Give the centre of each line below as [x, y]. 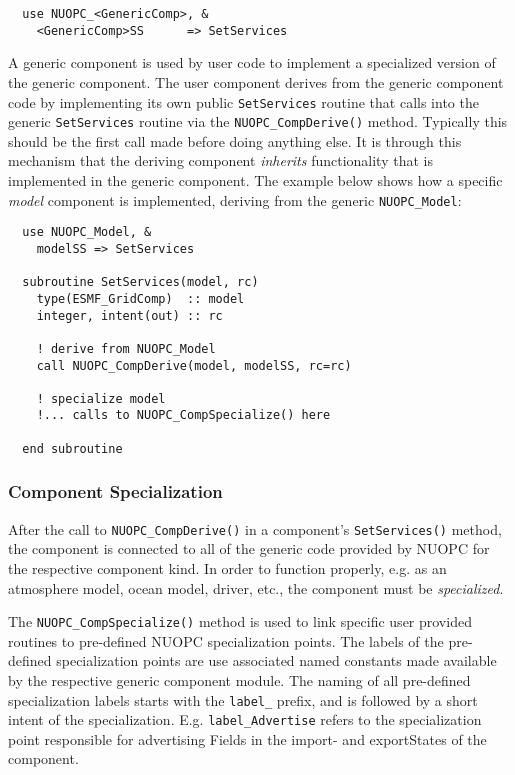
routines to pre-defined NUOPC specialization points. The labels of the [226, 640]
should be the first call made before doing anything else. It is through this [235, 140]
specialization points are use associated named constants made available [276, 660]
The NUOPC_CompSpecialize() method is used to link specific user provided [240, 621]
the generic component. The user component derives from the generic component [256, 81]
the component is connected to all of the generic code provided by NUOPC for [249, 548]
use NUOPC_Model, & [87, 232]
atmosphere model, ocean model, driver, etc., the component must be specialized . [256, 587]
